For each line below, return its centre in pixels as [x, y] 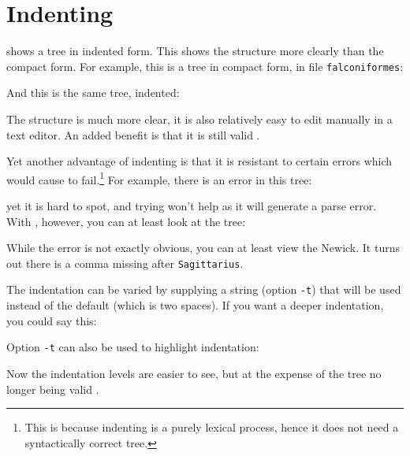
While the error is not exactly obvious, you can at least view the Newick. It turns [203, 248]
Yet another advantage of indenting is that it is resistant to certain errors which [199, 161]
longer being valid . [53, 389]
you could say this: [52, 320]
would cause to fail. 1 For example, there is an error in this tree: [159, 178]
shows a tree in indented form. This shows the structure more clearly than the [195, 51]
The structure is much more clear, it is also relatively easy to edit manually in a [199, 119]
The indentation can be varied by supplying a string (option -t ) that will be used [204, 289]
